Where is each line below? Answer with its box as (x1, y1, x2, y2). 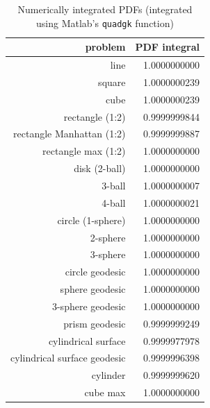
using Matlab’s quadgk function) (36, 15, 174, 30)
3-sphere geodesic (51, 298, 126, 313)
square (98, 74, 126, 89)
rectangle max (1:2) (42, 144, 126, 158)
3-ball (102, 178, 126, 192)
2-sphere (90, 230, 126, 244)
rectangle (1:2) (63, 109, 126, 124)
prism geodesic (63, 316, 126, 330)
